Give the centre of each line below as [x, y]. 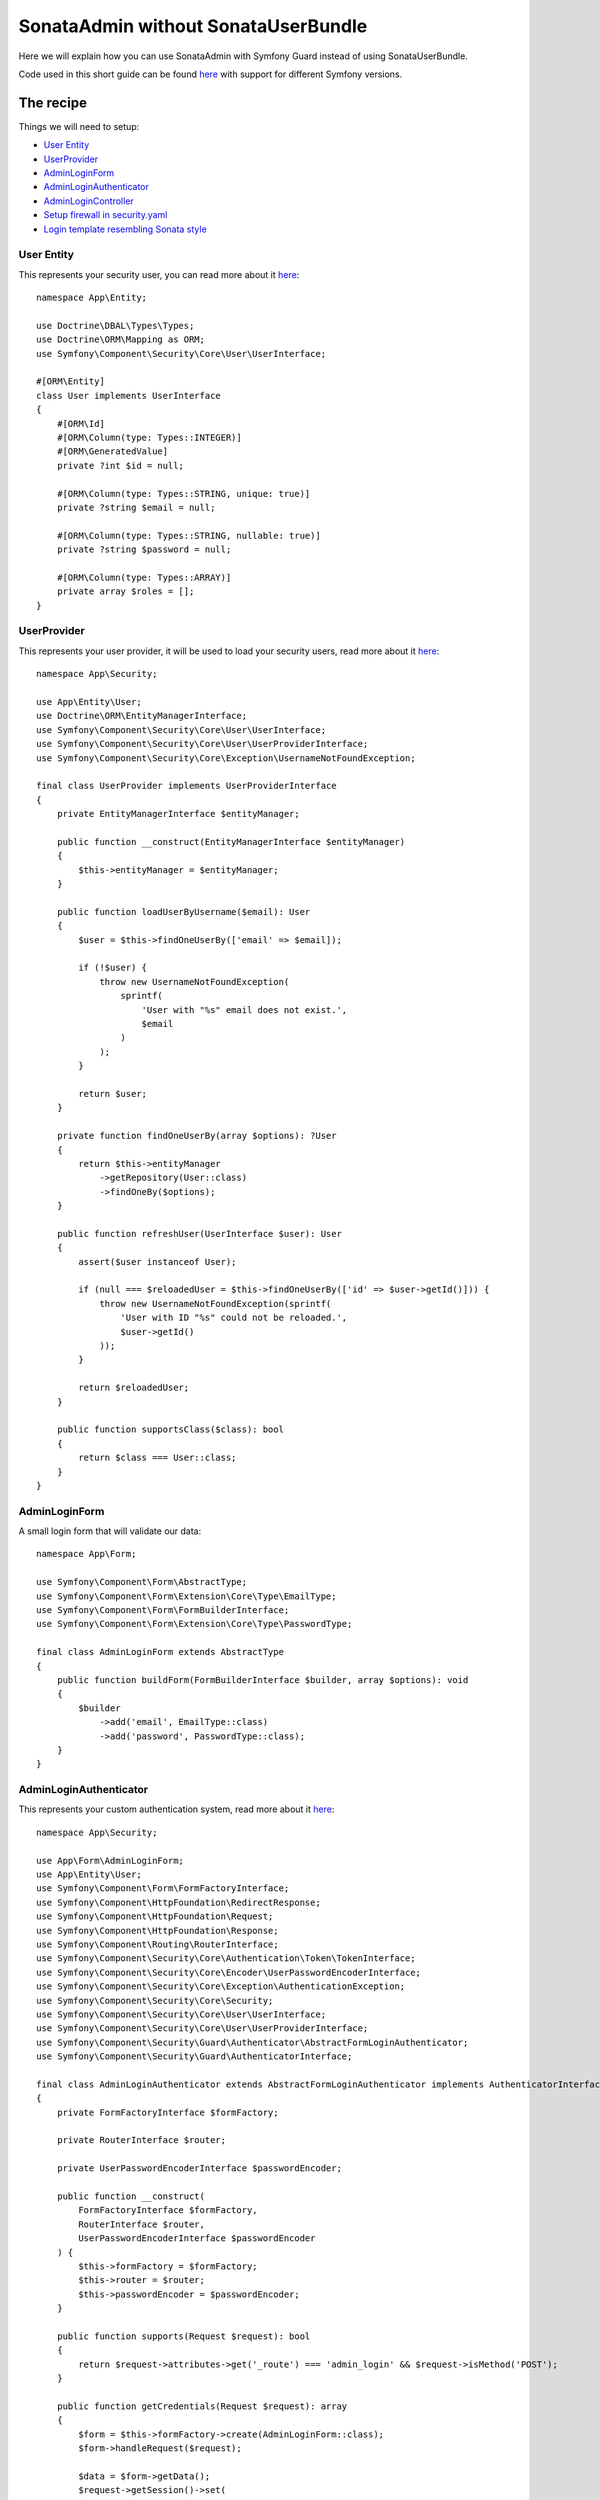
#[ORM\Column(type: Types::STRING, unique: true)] [183, 493]
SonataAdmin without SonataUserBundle [193, 26]
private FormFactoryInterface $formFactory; [167, 2112]
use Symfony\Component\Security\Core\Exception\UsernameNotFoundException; [226, 758]
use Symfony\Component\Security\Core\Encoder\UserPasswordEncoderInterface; [229, 1972]
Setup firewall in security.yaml [105, 215]
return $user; [113, 1093]
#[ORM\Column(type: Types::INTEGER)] [149, 438]
